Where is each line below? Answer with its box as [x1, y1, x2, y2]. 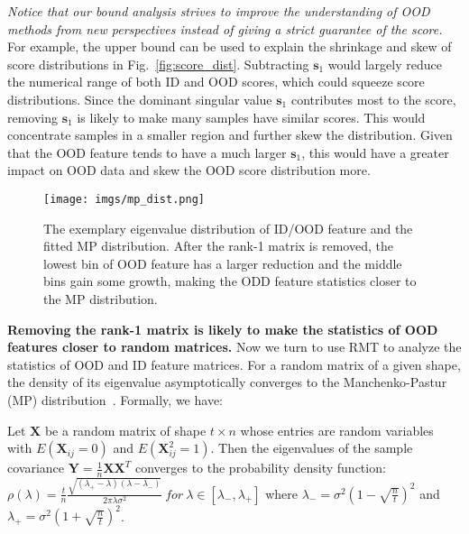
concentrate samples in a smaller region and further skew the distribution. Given [7, 125, 453, 144]
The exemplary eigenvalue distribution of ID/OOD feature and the [43, 218, 413, 237]
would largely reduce [327, 54, 442, 73]
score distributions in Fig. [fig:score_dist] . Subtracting [7, 54, 309, 73]
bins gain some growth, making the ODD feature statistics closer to [43, 272, 417, 290]
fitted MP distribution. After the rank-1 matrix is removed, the [43, 236, 393, 255]
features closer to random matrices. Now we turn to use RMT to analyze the [7, 337, 462, 356]
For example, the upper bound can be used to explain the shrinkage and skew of [7, 37, 452, 56]
